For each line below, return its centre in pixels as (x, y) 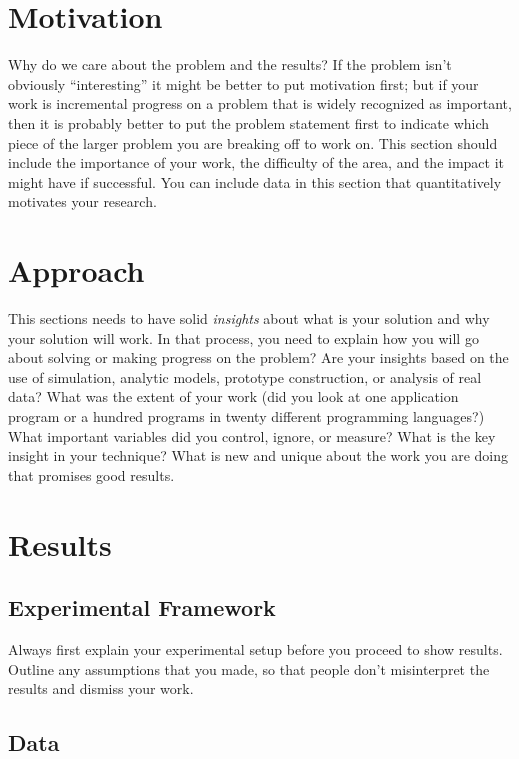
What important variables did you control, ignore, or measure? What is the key (252, 435)
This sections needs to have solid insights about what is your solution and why (249, 318)
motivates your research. (82, 201)
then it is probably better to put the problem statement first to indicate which (249, 122)
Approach (76, 270)
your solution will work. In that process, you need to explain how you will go (243, 337)
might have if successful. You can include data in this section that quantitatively (255, 181)
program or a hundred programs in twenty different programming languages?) (246, 415)
